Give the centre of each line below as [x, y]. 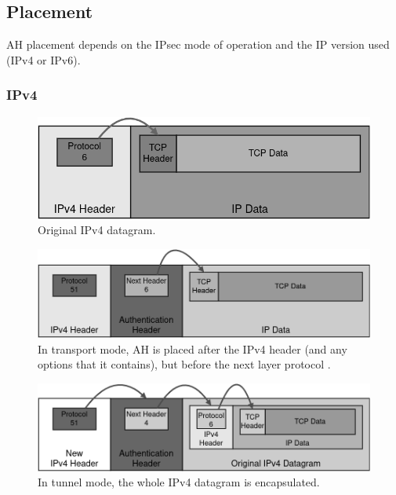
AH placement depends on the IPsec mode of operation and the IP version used [198, 44]
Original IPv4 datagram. [97, 230]
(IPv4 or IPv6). [44, 59]
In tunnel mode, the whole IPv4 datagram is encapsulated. [179, 482]
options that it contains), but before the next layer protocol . [184, 364]
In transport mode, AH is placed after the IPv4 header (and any [193, 348]
